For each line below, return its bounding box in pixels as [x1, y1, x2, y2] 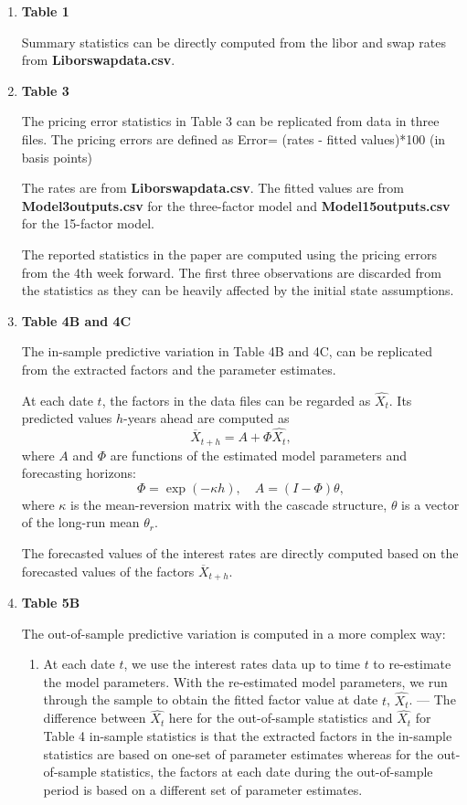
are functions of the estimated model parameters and [110, 445, 407, 464]
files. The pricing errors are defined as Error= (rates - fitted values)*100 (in [21, 129, 446, 148]
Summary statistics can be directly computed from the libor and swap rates [21, 32, 446, 51]
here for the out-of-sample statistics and [168, 708, 393, 727]
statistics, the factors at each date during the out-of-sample [101, 762, 433, 781]
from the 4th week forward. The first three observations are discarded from [21, 262, 441, 281]
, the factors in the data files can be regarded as [101, 390, 371, 409]
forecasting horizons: [21, 463, 136, 482]
